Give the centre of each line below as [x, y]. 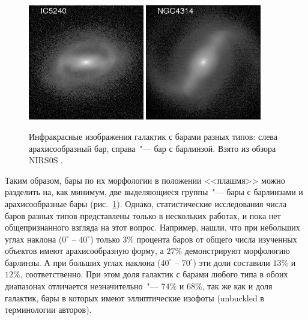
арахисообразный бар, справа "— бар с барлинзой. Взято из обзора [152, 148]
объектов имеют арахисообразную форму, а [84, 251]
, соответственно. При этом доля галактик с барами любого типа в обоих [154, 274]
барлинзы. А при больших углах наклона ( [83, 262]
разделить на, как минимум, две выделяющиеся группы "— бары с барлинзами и [154, 192]
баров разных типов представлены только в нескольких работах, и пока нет [143, 215]
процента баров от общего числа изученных [217, 239]
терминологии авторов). [48, 309]
